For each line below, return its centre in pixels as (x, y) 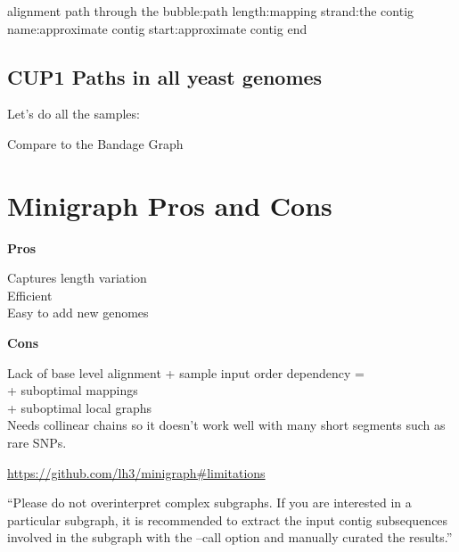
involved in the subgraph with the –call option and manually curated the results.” (230, 537)
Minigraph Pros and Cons (170, 205)
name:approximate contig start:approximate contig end (157, 28)
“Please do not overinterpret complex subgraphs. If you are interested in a (209, 503)
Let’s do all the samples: (74, 114)
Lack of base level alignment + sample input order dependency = (186, 372)
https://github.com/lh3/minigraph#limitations (136, 472)
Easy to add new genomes (78, 313)
